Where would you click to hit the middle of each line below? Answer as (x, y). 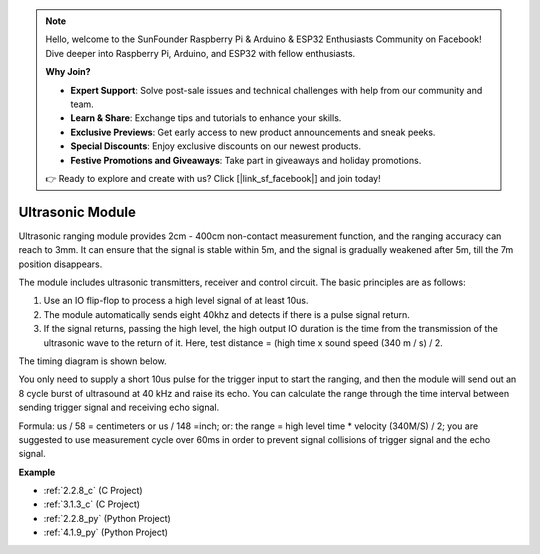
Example (37, 472)
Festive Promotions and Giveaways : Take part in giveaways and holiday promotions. (246, 160)
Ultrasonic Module (77, 211)
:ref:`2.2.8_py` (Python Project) (107, 518)
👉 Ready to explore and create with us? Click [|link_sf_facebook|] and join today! (213, 178)
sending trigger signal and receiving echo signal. (119, 407)
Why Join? (68, 72)
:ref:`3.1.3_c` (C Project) (91, 504)
